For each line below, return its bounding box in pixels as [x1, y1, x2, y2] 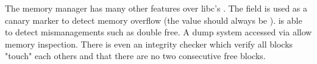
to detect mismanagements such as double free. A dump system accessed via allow [5, 26, 312, 38]
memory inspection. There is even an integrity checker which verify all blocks [5, 37, 293, 50]
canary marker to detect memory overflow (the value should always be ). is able [5, 13, 302, 26]
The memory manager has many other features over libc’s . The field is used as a [5, 2, 308, 14]
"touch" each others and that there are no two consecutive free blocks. [5, 49, 266, 62]
